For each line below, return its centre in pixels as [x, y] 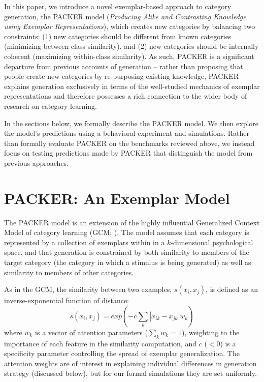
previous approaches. [37, 163]
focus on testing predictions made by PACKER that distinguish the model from [128, 153]
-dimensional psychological [212, 242]
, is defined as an [232, 289]
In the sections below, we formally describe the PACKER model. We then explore [131, 123]
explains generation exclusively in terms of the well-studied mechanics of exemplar [132, 86]
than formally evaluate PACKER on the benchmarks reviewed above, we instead [129, 143]
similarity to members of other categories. [69, 272]
